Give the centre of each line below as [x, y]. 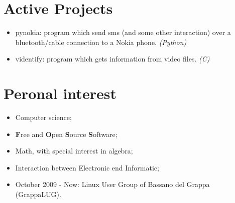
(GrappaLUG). [38, 194]
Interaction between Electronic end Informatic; [87, 167]
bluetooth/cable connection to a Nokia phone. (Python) [101, 42]
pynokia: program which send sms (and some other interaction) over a [123, 32]
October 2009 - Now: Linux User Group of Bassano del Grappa [112, 184]
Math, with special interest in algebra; [74, 151]
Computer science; [43, 117]
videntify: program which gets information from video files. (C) [112, 59]
